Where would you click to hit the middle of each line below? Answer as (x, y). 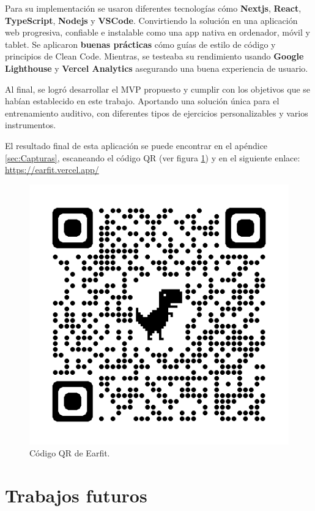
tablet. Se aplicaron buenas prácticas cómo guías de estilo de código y (140, 44)
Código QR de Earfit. (70, 453)
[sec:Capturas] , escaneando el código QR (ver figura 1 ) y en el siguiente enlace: (153, 157)
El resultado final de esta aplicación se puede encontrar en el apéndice (136, 145)
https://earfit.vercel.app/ (52, 170)
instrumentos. (31, 125)
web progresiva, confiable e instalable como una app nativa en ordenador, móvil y (157, 32)
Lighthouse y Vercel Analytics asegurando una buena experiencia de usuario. (157, 68)
